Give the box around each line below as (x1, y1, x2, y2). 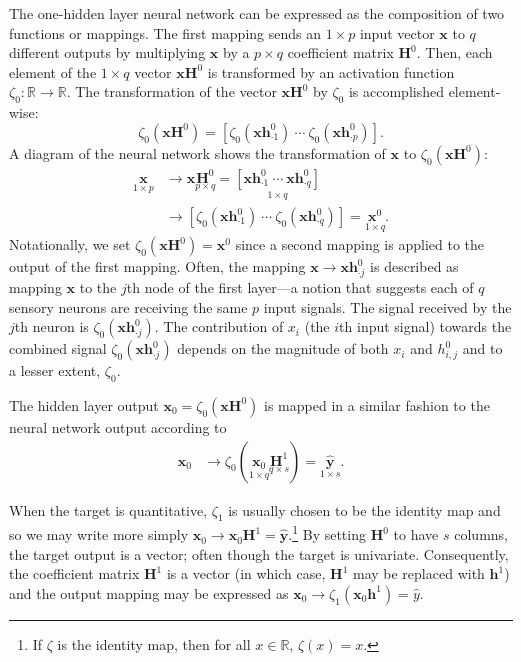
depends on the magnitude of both (177, 338, 389, 359)
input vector (359, 22, 435, 43)
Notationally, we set (9, 234, 131, 255)
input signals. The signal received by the (263, 296, 512, 317)
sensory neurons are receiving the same (9, 296, 248, 317)
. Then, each (416, 42, 493, 63)
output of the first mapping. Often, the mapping (9, 256, 306, 277)
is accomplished (348, 81, 444, 102)
